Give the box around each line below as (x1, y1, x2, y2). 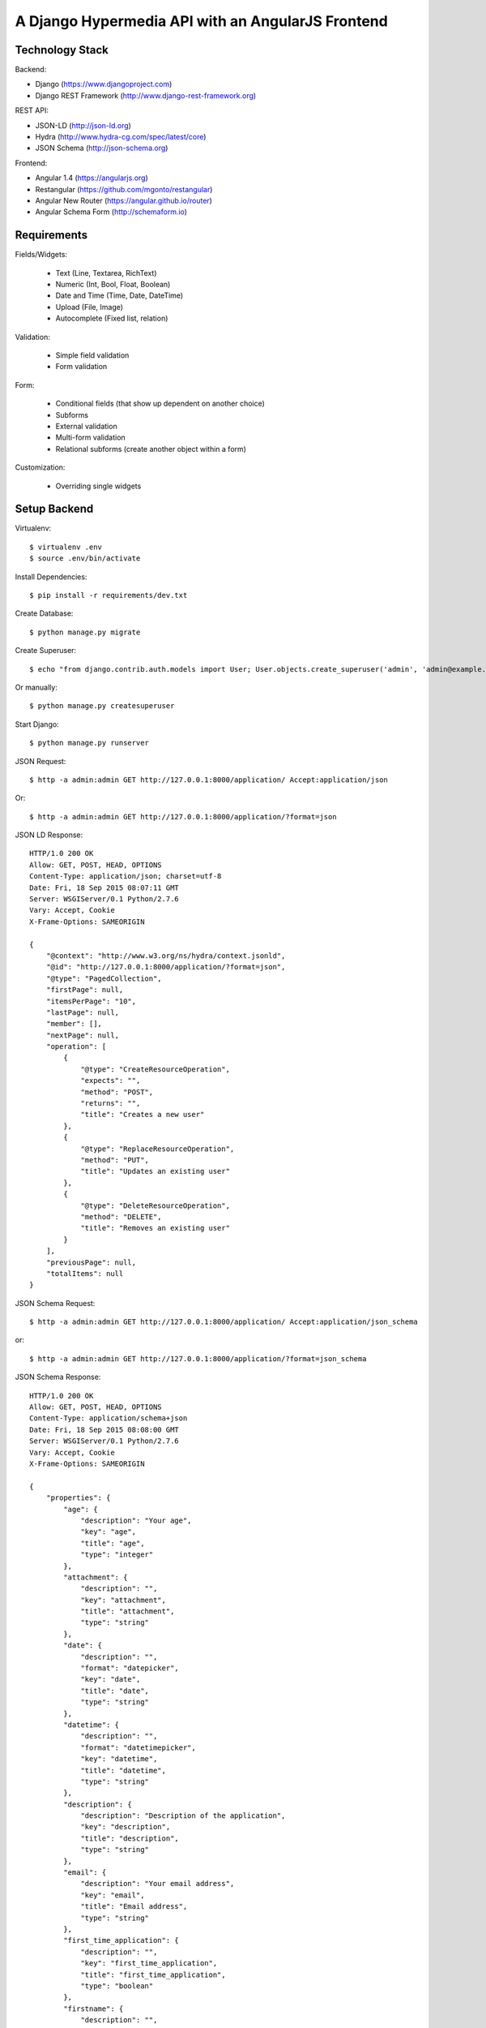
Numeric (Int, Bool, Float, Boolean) (55, 280, 171, 290)
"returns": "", (80, 1099, 141, 1108)
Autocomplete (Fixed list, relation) (55, 313, 168, 324)
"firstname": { (63, 2004, 124, 2013)
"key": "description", (80, 1822, 171, 1832)
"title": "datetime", (80, 1765, 166, 1775)
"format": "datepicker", (80, 1664, 180, 1673)
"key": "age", (80, 1527, 137, 1536)
